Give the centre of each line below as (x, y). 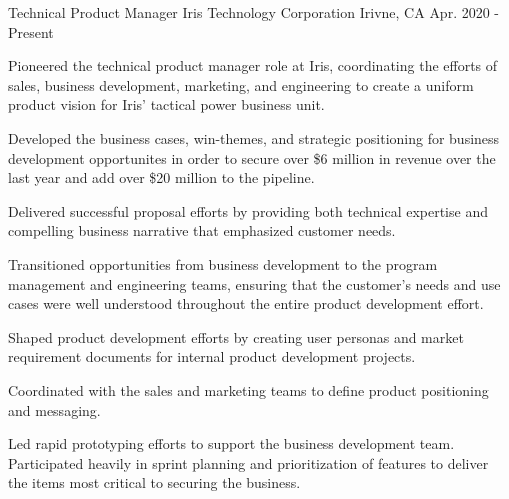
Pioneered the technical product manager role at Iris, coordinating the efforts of (253, 65)
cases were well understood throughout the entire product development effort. (246, 303)
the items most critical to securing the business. (154, 482)
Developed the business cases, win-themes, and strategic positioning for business (254, 137)
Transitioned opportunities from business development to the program (223, 263)
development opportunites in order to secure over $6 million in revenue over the (252, 157)
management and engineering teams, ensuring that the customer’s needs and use (254, 283)
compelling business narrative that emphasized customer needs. (202, 230)
